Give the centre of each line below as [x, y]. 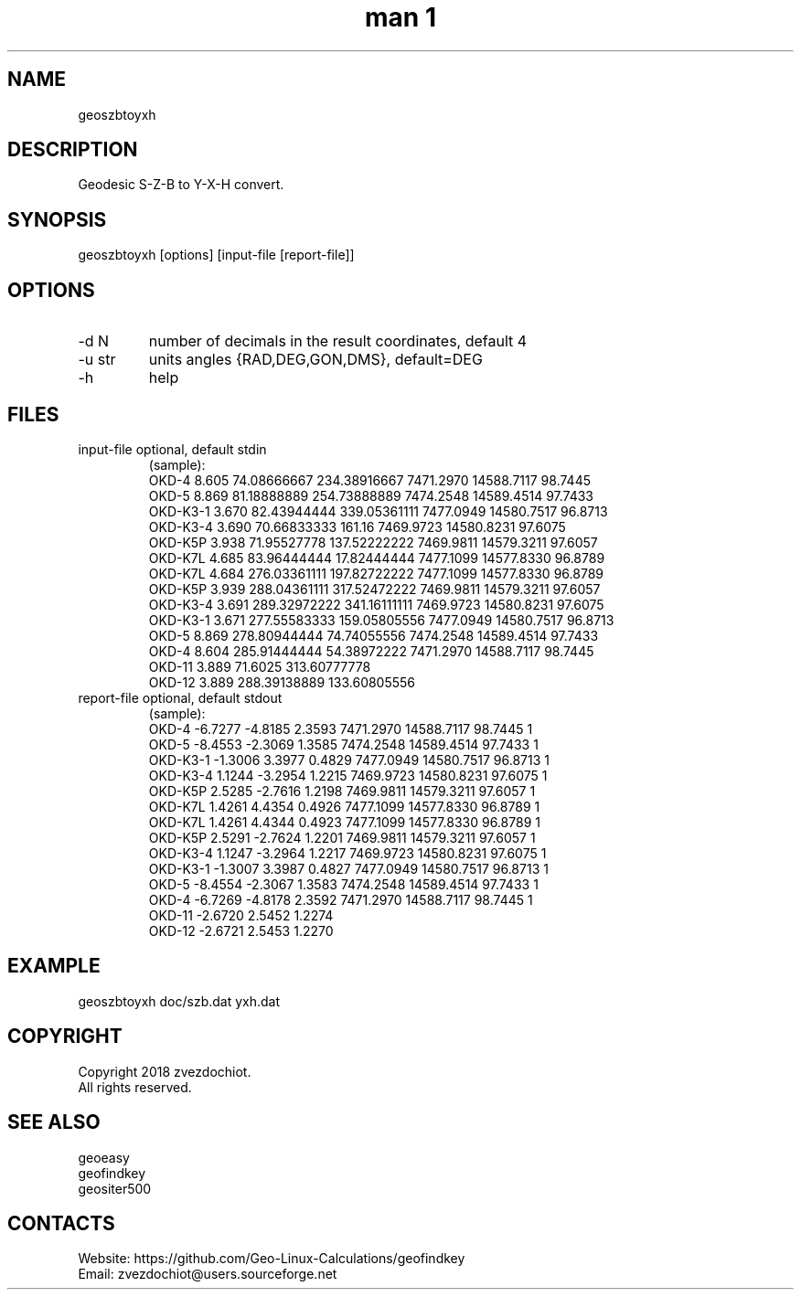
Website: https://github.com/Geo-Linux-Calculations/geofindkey [272, 1259]
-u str [97, 360]
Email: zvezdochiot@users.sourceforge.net [208, 1274]
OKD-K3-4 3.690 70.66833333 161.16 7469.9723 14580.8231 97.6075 [357, 526]
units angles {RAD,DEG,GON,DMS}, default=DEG [315, 360]
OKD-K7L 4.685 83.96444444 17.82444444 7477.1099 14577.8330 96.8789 [377, 558]
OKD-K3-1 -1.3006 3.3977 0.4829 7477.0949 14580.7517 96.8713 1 [349, 760]
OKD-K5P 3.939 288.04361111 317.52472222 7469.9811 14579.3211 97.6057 [374, 589]
